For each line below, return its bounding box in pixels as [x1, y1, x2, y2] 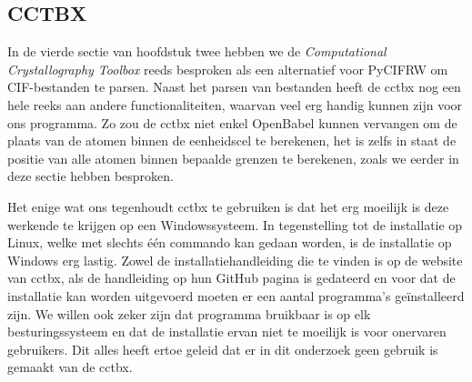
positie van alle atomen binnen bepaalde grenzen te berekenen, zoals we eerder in [7, 148, 459, 167]
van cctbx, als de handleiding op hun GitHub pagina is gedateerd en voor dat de [7, 268, 456, 287]
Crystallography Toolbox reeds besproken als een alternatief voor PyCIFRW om [7, 59, 448, 78]
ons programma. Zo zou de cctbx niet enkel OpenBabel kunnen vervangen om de [7, 113, 457, 132]
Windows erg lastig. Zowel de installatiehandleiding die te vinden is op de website [7, 250, 463, 269]
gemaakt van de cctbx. [7, 357, 133, 377]
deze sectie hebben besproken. [7, 166, 174, 186]
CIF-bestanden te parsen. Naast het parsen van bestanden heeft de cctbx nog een [7, 77, 461, 96]
